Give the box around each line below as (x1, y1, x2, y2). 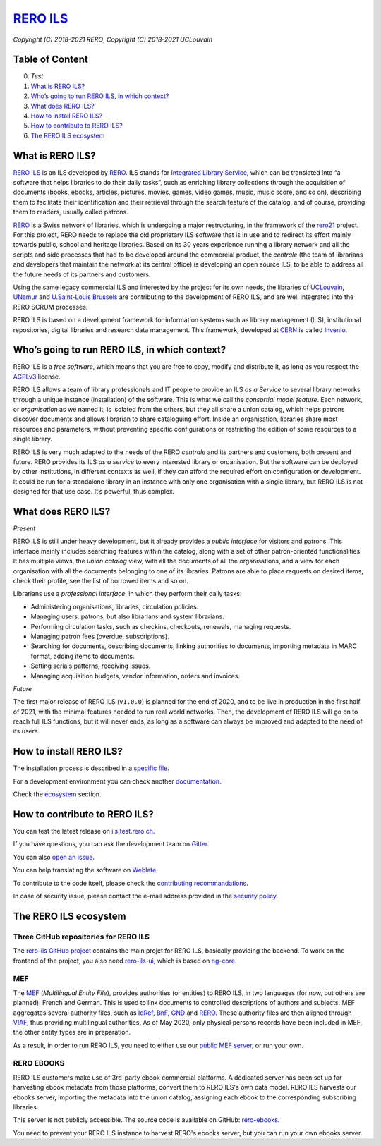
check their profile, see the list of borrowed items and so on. (13, 577, 188, 585)
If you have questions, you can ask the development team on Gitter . (13, 840, 210, 848)
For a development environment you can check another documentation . (13, 776, 222, 786)
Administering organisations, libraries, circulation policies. (30, 602, 199, 611)
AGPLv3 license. (13, 372, 61, 381)
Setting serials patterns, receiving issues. (30, 662, 151, 670)
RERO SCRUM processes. (13, 303, 88, 311)
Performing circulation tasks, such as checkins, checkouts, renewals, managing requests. (30, 622, 291, 630)
